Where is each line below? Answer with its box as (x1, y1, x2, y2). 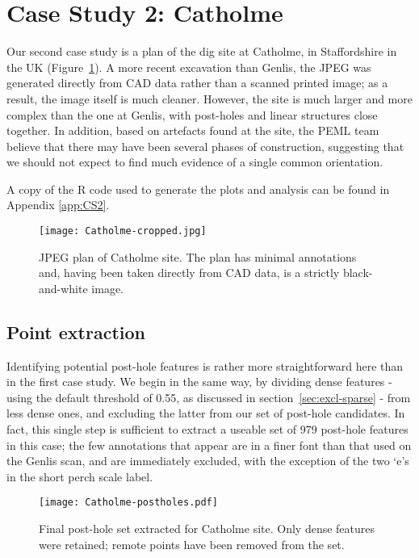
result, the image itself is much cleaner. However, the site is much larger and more (6, 90, 413, 107)
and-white (39, 279, 88, 296)
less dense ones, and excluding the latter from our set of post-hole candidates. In (6, 405, 405, 422)
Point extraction (6, 319, 145, 344)
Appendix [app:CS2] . (6, 196, 110, 213)
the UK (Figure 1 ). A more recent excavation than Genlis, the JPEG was (6, 58, 371, 75)
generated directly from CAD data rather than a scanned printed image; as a (6, 74, 388, 91)
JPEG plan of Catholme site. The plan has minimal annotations (39, 248, 357, 265)
